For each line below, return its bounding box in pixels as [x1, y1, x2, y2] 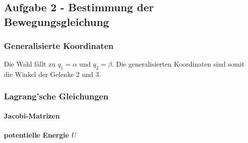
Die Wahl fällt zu [4, 59, 56, 69]
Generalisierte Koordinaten [4, 40, 114, 52]
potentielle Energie [4, 130, 69, 140]
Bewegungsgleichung [4, 14, 109, 29]
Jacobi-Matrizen [4, 111, 60, 121]
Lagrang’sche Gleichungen [4, 90, 109, 102]
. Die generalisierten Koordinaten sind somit [112, 59, 245, 69]
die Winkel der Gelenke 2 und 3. [4, 69, 101, 79]
